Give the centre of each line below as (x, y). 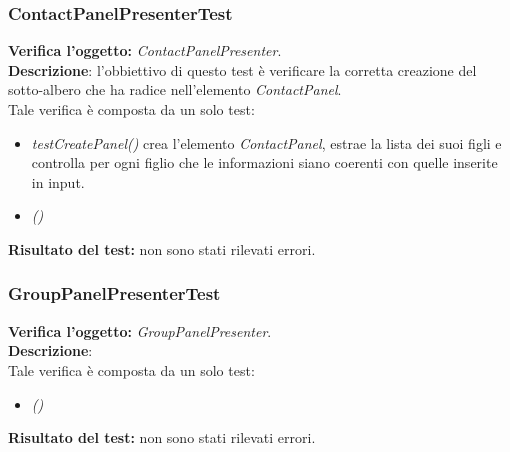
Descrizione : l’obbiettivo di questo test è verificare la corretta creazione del (242, 69)
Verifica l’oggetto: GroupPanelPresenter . (140, 330)
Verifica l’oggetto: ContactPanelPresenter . (145, 50)
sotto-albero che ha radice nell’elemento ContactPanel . (175, 89)
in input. (58, 181)
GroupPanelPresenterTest (114, 293)
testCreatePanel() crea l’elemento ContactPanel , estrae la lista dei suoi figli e (266, 142)
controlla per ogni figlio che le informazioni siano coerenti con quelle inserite (264, 162)
